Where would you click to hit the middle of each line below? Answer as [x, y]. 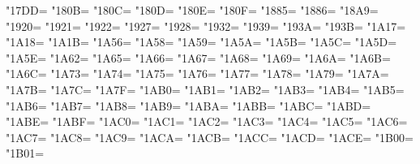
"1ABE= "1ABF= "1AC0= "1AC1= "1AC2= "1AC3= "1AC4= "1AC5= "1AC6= [207, 121]
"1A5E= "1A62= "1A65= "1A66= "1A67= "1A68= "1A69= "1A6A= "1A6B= [198, 57]
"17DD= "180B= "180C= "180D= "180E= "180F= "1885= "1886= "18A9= [192, 10]
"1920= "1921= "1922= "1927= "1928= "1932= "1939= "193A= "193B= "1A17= [206, 26]
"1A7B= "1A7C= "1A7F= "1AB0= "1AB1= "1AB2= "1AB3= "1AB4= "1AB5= [205, 89]
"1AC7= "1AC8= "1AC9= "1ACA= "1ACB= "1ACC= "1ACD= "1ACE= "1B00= [210, 137]
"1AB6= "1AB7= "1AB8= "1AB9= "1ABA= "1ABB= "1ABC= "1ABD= [189, 105]
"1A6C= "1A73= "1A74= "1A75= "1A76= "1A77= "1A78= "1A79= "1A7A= [197, 73]
